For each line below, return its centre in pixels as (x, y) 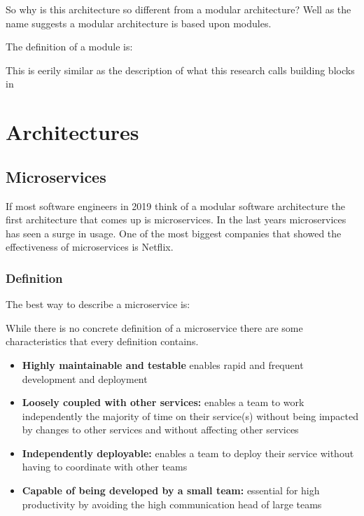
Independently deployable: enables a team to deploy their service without (188, 453)
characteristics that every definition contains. (102, 341)
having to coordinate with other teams (105, 467)
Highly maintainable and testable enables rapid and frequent (163, 364)
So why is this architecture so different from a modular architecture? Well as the (178, 9)
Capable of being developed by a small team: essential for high (171, 490)
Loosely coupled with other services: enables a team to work (163, 402)
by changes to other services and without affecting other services (160, 430)
